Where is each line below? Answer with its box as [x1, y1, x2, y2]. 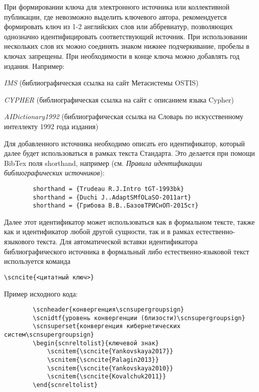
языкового [4, 236, 35, 247]
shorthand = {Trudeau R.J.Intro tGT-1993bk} [33, 185, 184, 192]
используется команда [4, 256, 70, 266]
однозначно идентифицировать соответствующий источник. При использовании [4, 31, 247, 41]
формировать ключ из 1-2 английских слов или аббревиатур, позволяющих [4, 21, 233, 32]
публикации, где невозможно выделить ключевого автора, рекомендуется [4, 11, 227, 22]
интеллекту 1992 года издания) [4, 121, 99, 131]
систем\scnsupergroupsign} [4, 331, 94, 339]
